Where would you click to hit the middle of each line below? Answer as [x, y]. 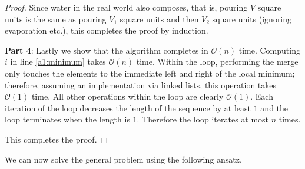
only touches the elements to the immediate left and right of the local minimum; [150, 73]
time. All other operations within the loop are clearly [127, 96]
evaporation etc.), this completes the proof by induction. [107, 30]
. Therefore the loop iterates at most [203, 119]
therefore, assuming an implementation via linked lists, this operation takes [141, 84]
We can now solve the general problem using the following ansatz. [123, 159]
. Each [262, 96]
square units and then [159, 19]
